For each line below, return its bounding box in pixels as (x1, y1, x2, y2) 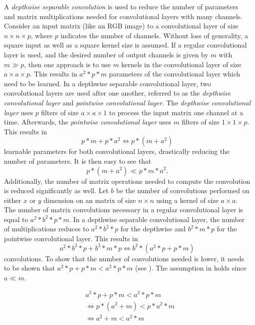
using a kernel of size (156, 195, 219, 205)
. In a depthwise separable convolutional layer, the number (69, 214, 245, 224)
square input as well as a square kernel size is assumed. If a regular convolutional (4, 40, 247, 50)
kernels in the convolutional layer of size (121, 59, 241, 69)
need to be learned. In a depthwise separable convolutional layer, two (4, 78, 211, 88)
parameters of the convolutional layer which (109, 69, 240, 79)
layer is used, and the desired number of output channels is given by (4, 49, 209, 59)
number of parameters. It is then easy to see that (4, 155, 151, 166)
